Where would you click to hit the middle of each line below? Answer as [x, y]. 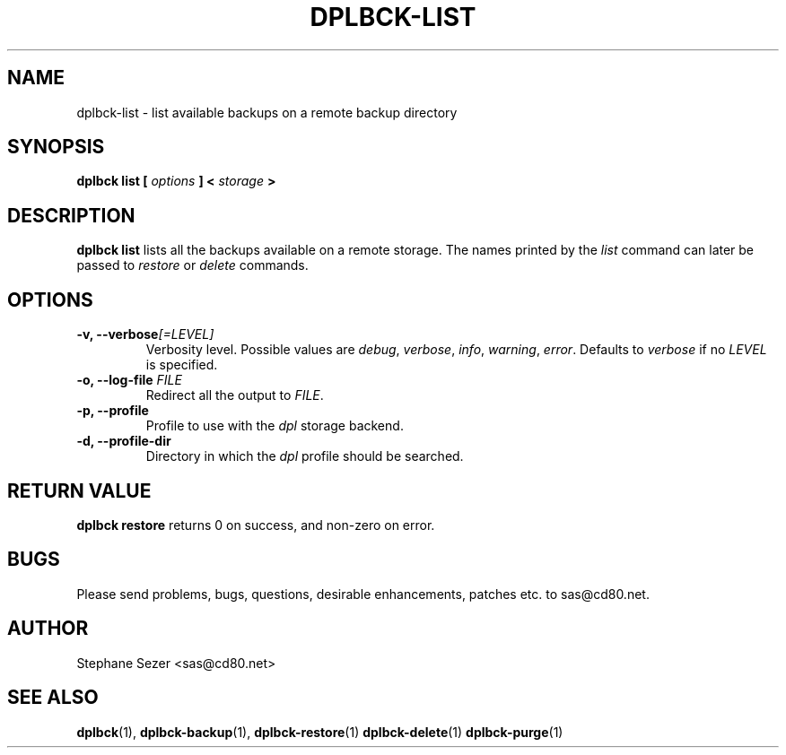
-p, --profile [113, 411]
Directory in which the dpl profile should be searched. [305, 456]
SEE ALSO [53, 698]
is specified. [182, 365]
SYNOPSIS [56, 147]
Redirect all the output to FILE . [235, 395]
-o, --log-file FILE [129, 380]
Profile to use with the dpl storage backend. [275, 426]
